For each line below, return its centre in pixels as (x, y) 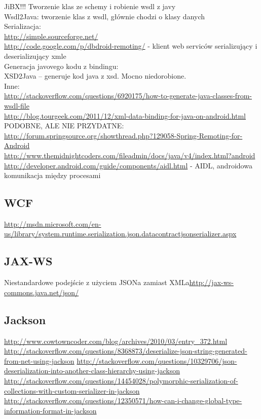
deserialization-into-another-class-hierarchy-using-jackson (92, 371)
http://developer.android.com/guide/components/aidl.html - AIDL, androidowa (128, 165)
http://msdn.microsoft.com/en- (53, 223)
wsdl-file (17, 105)
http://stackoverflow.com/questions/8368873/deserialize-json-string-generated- (126, 351)
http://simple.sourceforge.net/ (51, 36)
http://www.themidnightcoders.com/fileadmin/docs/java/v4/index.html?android (130, 155)
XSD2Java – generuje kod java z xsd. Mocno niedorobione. (95, 76)
